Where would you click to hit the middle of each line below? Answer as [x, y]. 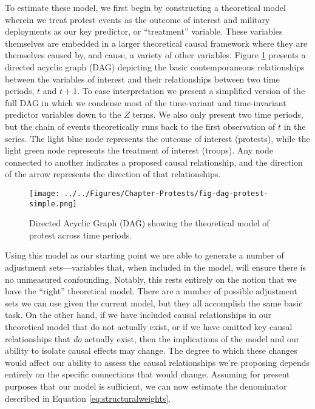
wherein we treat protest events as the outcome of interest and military [137, 19]
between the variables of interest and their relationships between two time [142, 79]
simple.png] [53, 204]
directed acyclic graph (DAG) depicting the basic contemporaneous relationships [155, 66]
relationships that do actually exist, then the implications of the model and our [152, 338]
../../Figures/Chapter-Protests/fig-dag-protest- [166, 193]
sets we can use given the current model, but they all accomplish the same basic [154, 303]
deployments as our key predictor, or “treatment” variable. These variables [144, 31]
